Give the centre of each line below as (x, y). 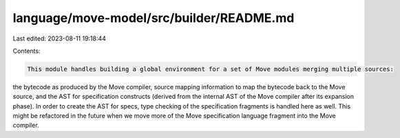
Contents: (27, 51)
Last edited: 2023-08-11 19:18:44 (60, 38)
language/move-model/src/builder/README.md (154, 18)
